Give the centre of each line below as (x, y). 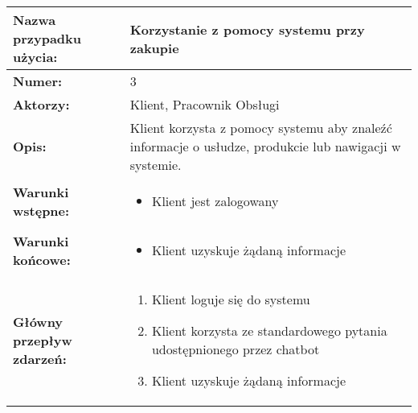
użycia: (35, 57)
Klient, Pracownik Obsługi (205, 104)
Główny (38, 321)
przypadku (47, 38)
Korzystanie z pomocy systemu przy (247, 29)
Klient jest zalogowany (215, 201)
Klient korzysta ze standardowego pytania (269, 330)
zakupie (154, 47)
